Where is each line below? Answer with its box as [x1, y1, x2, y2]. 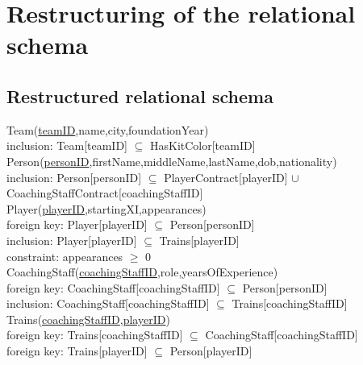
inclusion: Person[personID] [6, 168, 142, 185]
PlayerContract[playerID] [164, 168, 288, 185]
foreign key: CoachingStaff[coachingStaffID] [6, 279, 220, 296]
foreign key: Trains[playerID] [6, 342, 148, 359]
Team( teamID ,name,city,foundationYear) [6, 121, 209, 138]
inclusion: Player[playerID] [6, 231, 137, 248]
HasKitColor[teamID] [149, 137, 256, 154]
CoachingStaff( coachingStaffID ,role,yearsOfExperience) [6, 263, 278, 280]
